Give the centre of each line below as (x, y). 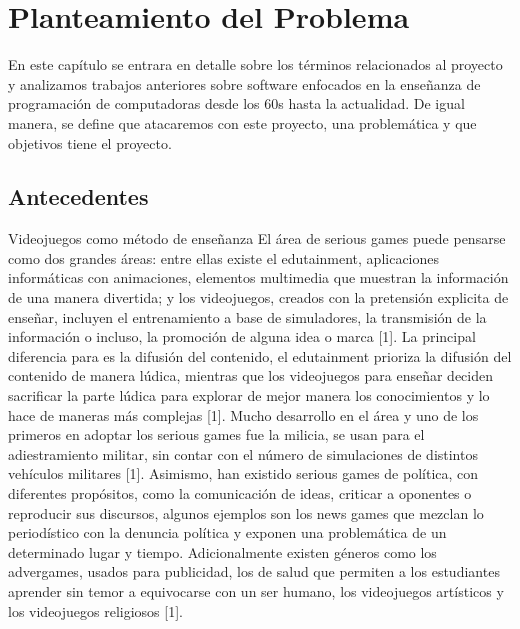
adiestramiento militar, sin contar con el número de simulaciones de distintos (243, 453)
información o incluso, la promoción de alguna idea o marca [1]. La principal (242, 336)
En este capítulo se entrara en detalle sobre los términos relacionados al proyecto (255, 64)
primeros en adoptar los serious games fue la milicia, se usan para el (216, 434)
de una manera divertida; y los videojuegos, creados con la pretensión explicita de (258, 297)
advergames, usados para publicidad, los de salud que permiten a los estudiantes (254, 571)
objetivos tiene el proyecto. (90, 142)
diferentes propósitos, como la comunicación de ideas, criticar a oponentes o (240, 493)
